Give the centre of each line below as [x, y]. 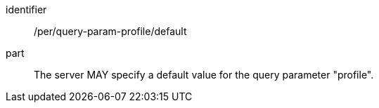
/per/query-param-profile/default [110, 31]
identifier [26, 9]
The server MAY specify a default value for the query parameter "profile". [204, 75]
